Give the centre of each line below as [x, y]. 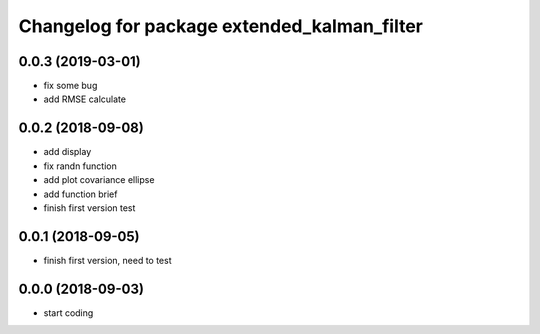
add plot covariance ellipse [99, 180]
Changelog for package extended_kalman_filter [221, 26]
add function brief [80, 194]
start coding [68, 312]
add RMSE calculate [85, 99]
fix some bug [70, 86]
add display [67, 152]
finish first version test [89, 207]
